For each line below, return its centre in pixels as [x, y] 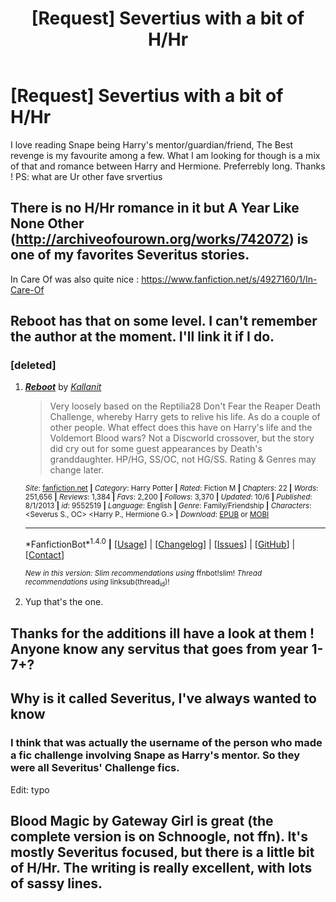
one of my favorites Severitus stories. [130, 255]
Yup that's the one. [64, 602]
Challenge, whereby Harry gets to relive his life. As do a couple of [185, 417]
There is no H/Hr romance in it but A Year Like [155, 208]
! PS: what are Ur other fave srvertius [86, 176]
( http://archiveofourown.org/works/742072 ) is [159, 239]
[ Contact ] [44, 555]
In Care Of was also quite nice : [75, 279]
